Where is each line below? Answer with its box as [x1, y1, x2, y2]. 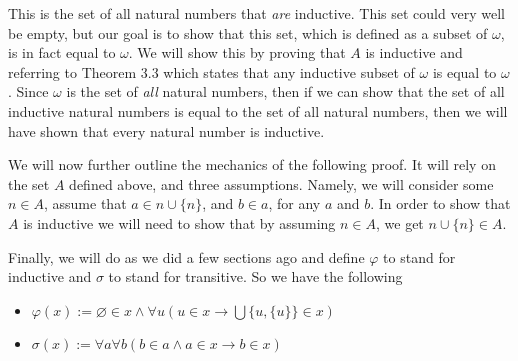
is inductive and [365, 42, 463, 63]
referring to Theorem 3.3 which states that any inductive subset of [8, 61, 415, 82]
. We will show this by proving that [128, 42, 346, 63]
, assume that [44, 193, 127, 214]
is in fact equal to [8, 42, 116, 63]
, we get [376, 212, 424, 233]
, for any [268, 193, 321, 214]
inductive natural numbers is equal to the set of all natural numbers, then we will [8, 100, 508, 121]
